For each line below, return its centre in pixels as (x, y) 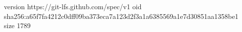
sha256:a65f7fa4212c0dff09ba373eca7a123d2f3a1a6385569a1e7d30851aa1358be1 (121, 16)
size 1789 (17, 25)
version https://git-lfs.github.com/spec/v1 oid (73, 6)
